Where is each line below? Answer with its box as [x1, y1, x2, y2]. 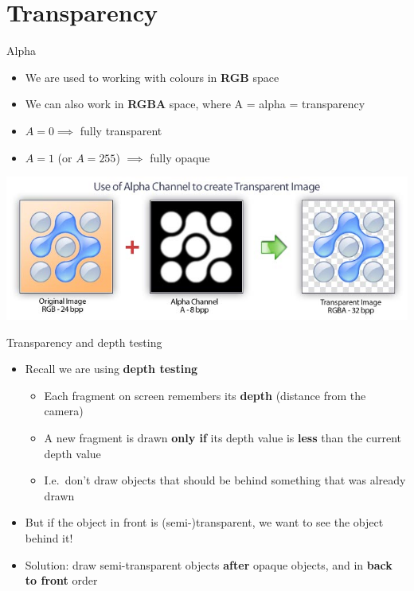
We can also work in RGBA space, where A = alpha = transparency [25, 95, 365, 112]
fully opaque [150, 149, 210, 165]
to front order [25, 572, 98, 589]
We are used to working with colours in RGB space [25, 68, 279, 85]
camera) [44, 402, 84, 419]
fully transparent [80, 122, 162, 138]
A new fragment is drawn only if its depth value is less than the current [44, 430, 402, 446]
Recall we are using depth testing [25, 360, 198, 377]
